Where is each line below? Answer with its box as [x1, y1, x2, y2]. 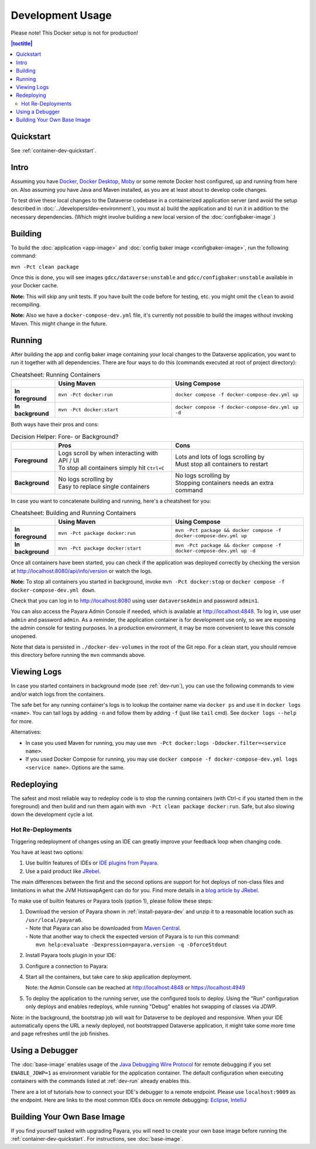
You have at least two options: [11, 849, 84, 856]
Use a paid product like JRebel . [25, 867, 101, 875]
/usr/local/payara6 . [25, 916, 83, 923]
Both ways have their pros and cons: [11, 421, 99, 428]
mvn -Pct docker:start [58, 406, 119, 413]
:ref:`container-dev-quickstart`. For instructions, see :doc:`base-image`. [11, 1136, 184, 1143]
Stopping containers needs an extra [175, 479, 274, 487]
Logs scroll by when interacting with [58, 449, 158, 457]
